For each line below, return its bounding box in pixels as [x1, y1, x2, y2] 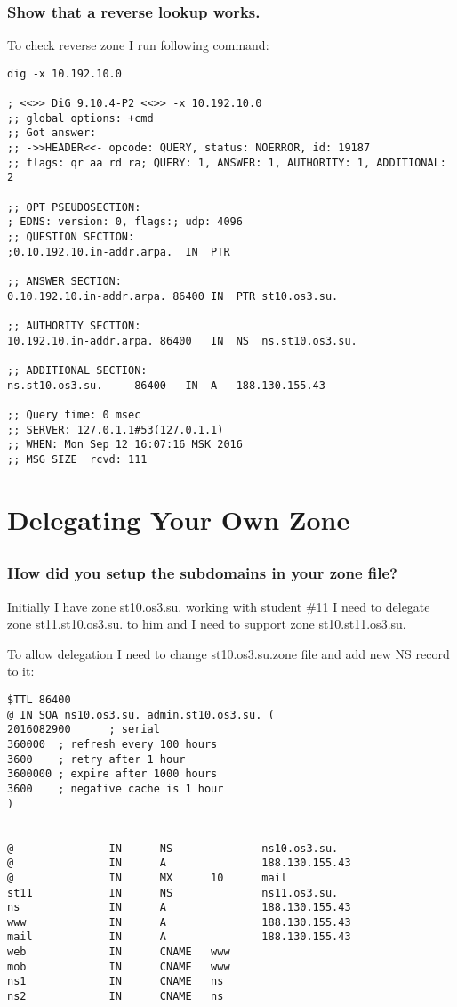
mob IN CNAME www [7, 960, 230, 973]
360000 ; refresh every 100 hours [7, 737, 218, 751]
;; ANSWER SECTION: [7, 275, 122, 288]
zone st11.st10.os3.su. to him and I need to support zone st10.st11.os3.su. [7, 614, 406, 633]
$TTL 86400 [7, 693, 71, 706]
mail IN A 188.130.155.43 [7, 930, 351, 944]
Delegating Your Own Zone [7, 500, 350, 537]
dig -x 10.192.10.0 [7, 67, 122, 80]
